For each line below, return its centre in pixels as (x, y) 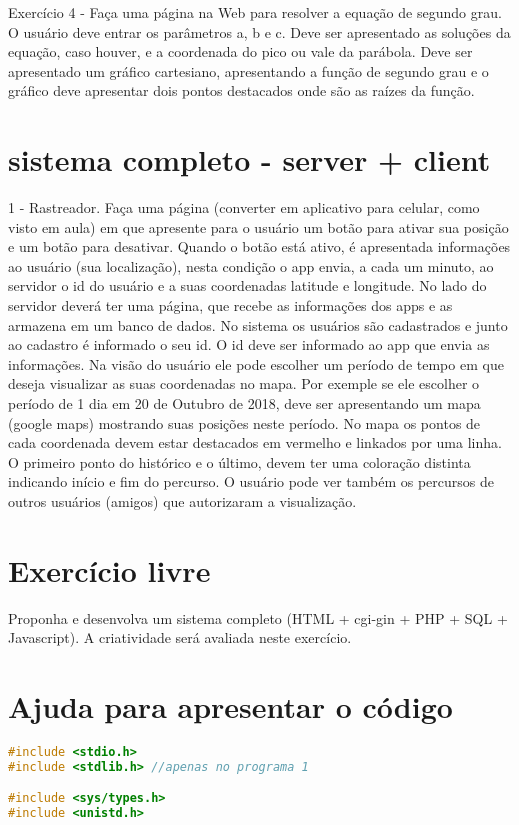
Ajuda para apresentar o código (230, 706)
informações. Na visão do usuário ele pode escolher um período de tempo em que (256, 363)
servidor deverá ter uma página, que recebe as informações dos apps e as (230, 305)
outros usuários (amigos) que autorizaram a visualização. (182, 501)
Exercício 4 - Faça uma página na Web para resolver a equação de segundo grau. (255, 12)
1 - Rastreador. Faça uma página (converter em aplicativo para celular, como (244, 207)
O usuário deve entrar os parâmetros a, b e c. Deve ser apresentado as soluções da (259, 31)
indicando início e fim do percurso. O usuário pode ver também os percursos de (251, 481)
